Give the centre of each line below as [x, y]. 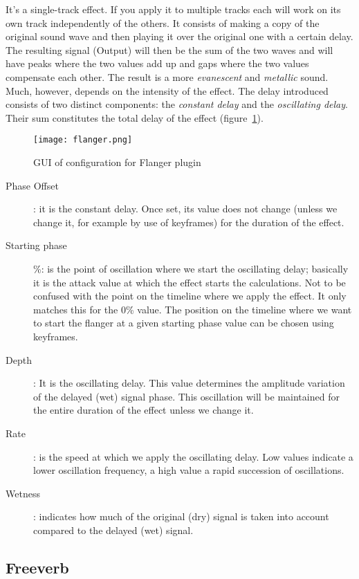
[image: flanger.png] [83, 140]
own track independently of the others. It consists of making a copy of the [163, 22]
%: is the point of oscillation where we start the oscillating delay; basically [191, 268]
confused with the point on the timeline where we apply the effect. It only [190, 296]
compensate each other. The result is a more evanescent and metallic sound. [167, 76]
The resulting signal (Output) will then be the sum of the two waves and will [169, 49]
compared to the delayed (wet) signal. [113, 530]
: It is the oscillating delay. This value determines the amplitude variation [189, 383]
